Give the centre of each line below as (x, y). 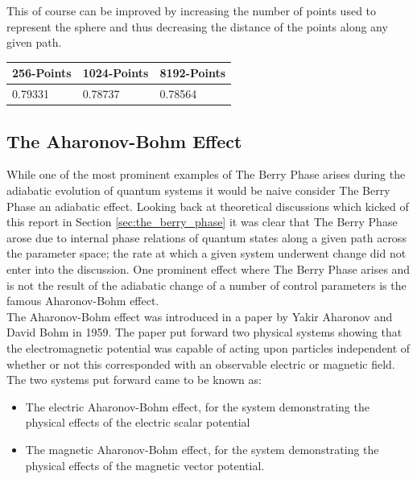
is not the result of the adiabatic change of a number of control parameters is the (206, 285)
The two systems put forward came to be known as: (134, 380)
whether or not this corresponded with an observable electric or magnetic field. (201, 363)
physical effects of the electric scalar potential (138, 422)
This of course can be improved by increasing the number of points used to (192, 10)
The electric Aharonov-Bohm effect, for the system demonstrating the (197, 406)
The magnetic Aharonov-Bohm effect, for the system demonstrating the (202, 449)
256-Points (42, 73)
